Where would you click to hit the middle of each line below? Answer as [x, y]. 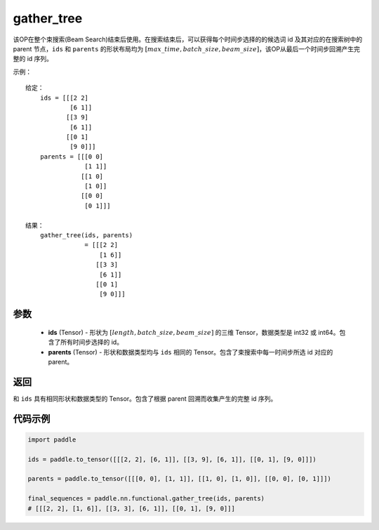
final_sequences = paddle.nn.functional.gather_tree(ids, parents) [146, 499]
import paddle [52, 439]
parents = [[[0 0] [72, 157]
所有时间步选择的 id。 [91, 342]
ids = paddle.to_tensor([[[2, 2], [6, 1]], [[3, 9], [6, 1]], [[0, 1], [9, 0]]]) [172, 459]
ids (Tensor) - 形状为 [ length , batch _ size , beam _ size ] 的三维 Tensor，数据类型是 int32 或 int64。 [194, 332]
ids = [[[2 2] [64, 98]
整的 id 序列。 [33, 59]
